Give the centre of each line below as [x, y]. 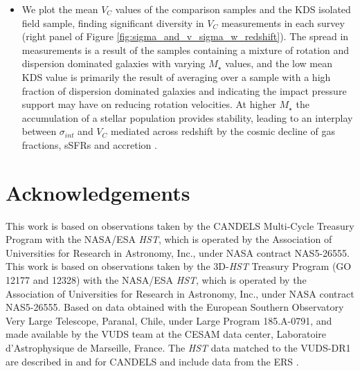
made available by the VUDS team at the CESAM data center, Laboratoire [166, 334]
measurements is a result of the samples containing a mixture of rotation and [186, 49]
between [39, 131]
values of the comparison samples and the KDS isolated [233, 9]
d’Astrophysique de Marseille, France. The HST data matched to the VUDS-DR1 [178, 347]
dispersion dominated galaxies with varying [114, 63]
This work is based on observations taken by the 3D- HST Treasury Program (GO [179, 266]
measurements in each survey [283, 22]
